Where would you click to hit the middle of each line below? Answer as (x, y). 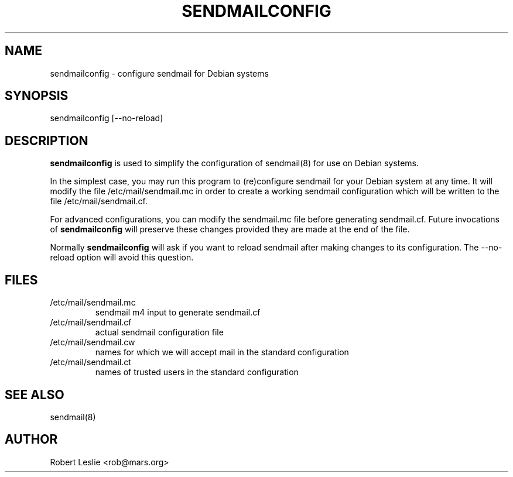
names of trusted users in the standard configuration (197, 372)
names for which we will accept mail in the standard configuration (222, 352)
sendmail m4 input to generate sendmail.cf (178, 313)
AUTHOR (31, 440)
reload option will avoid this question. (122, 258)
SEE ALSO (35, 394)
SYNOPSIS (37, 96)
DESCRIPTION (47, 140)
